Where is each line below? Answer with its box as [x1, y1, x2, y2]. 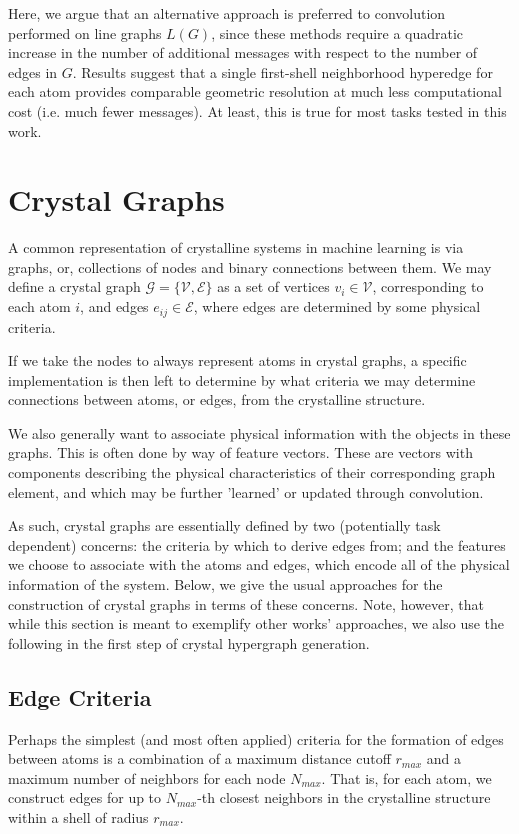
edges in [8, 61, 58, 82]
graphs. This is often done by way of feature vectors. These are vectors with [8, 442, 473, 463]
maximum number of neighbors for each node [8, 767, 286, 788]
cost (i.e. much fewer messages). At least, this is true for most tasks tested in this [8, 100, 507, 121]
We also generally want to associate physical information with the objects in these [8, 422, 511, 443]
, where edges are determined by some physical [193, 296, 481, 317]
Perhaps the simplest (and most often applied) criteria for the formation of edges [8, 728, 504, 749]
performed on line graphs [8, 22, 162, 43]
